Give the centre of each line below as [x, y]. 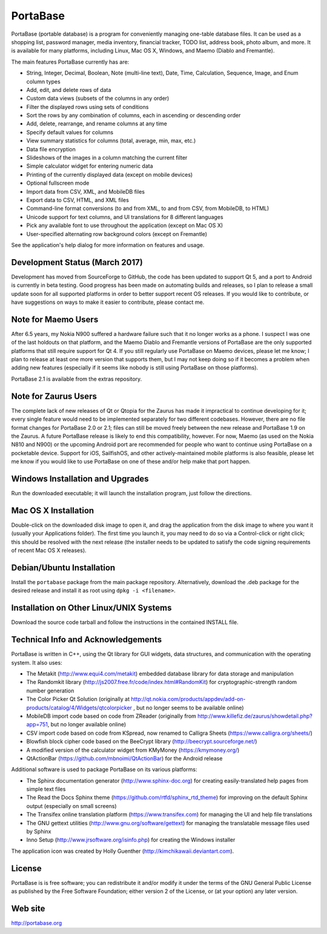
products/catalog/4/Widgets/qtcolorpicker [79, 708]
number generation [50, 691]
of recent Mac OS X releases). [49, 550]
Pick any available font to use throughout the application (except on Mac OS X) [125, 225]
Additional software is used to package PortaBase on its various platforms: [104, 769]
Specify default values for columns [70, 132]
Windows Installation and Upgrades [80, 479]
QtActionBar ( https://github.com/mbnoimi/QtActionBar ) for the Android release [124, 758]
